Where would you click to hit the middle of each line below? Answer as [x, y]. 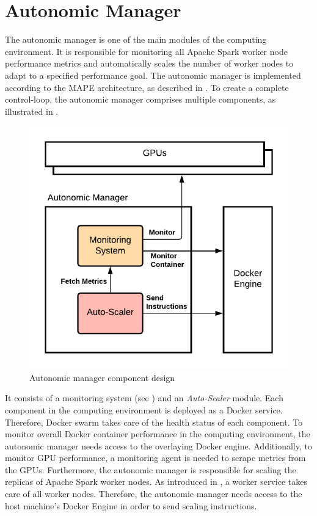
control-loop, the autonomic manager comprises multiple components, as [140, 99]
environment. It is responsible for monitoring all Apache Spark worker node [146, 51]
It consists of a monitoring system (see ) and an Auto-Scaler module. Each [144, 398]
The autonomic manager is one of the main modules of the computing [136, 39]
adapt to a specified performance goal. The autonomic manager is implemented [153, 75]
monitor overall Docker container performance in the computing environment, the [158, 434]
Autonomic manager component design [102, 377]
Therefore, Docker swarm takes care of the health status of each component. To [154, 422]
